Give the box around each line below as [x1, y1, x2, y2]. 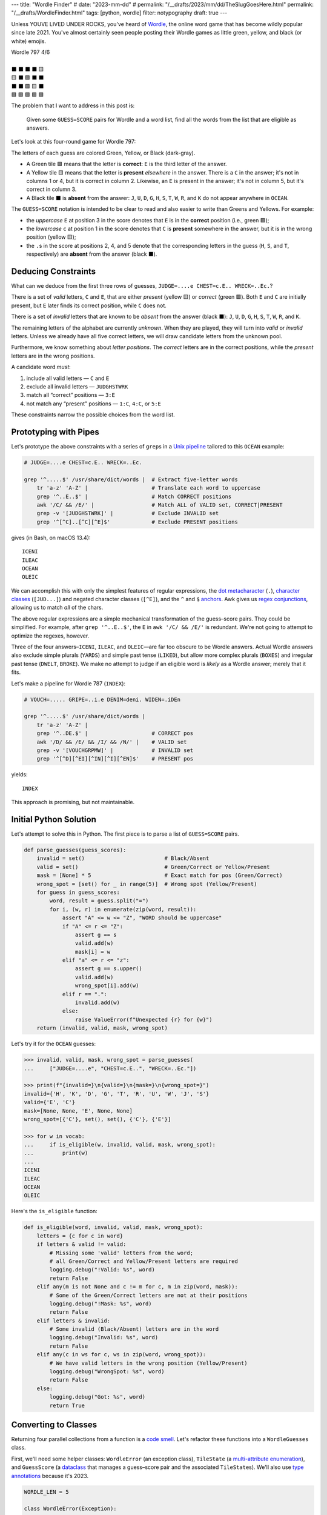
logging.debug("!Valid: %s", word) [49, 1267, 156, 1273]
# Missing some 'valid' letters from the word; [49, 1249, 194, 1256]
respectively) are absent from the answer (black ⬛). [26, 250, 157, 258]
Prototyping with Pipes [11, 427, 100, 437]
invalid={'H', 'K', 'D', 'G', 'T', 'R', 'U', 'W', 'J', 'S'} [24, 1090, 210, 1097]
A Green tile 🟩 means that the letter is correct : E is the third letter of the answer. [26, 161, 227, 168]
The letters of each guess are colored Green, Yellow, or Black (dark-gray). [11, 149, 196, 156]
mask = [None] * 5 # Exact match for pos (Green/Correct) [36, 872, 283, 879]
